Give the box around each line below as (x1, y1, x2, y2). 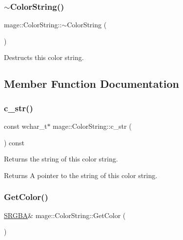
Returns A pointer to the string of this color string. (4, 170, 158, 180)
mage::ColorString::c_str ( (53, 121, 132, 131)
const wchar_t (4, 121, 47, 131)
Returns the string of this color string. (4, 154, 118, 164)
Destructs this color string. (4, 52, 84, 62)
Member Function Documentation (4, 76, 180, 91)
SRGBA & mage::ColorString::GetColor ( (4, 210, 126, 220)
